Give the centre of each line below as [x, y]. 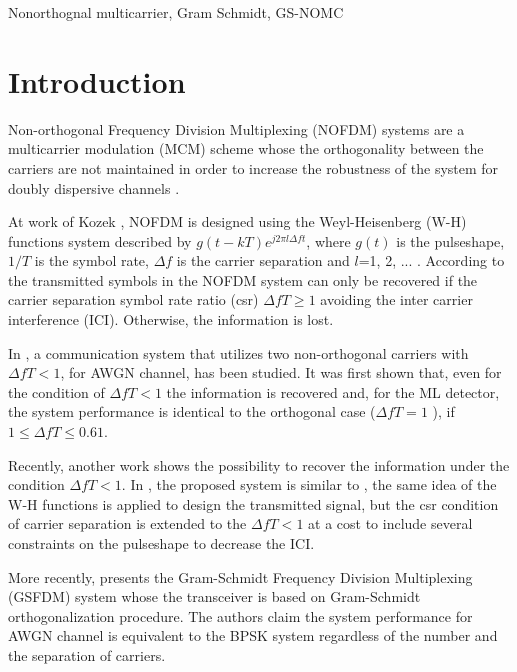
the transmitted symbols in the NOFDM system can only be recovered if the [243, 279]
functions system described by [100, 240]
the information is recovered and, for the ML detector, [333, 391]
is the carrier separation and [263, 260]
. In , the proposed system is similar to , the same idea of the [309, 484]
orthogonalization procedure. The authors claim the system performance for [240, 615]
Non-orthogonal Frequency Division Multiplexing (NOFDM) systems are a [236, 128]
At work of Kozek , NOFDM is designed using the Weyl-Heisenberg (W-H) [237, 221]
